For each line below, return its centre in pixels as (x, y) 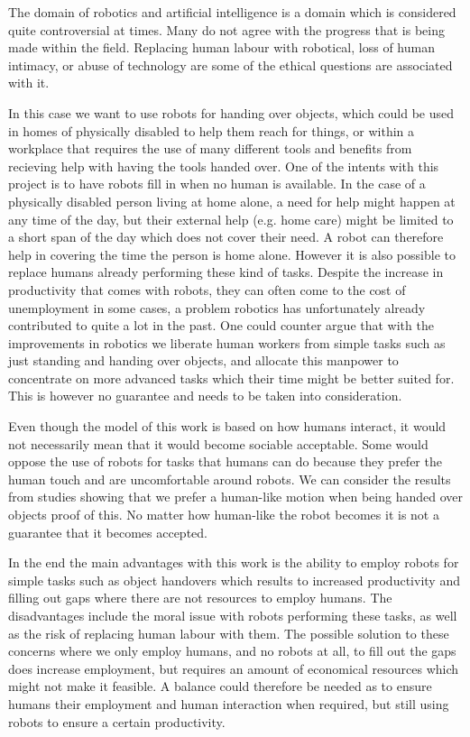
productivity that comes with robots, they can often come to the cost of (207, 289)
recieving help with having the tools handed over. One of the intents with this (224, 166)
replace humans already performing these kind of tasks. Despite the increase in (226, 272)
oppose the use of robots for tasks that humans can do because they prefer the (225, 461)
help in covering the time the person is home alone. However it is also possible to (232, 254)
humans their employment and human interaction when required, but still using (229, 703)
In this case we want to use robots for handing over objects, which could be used (231, 112)
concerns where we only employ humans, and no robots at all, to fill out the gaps (232, 651)
